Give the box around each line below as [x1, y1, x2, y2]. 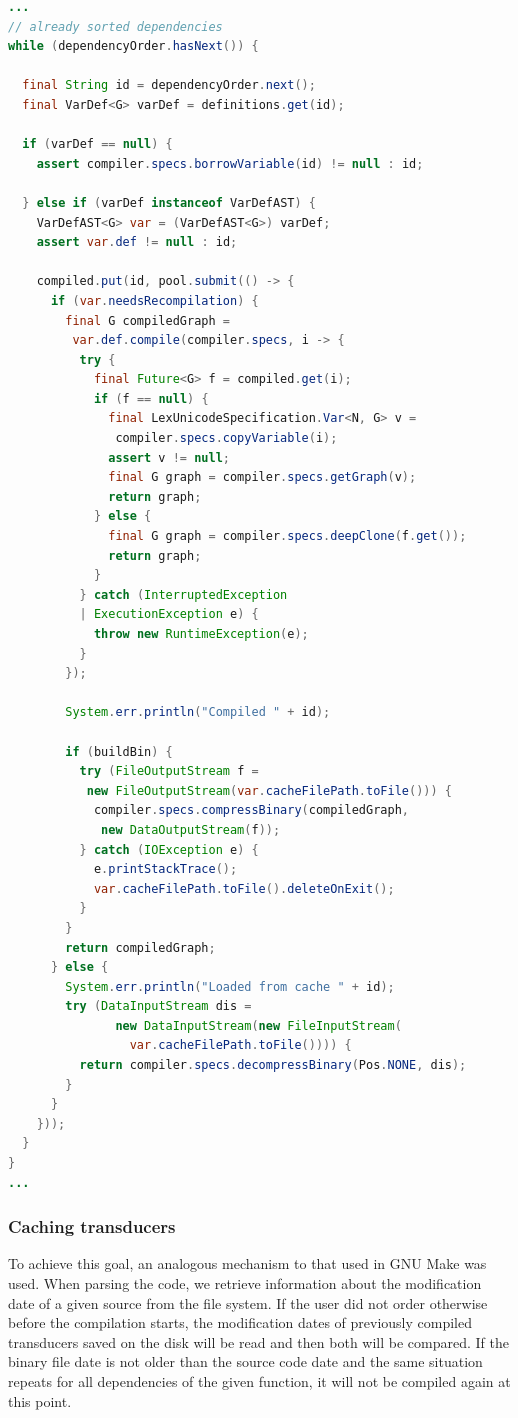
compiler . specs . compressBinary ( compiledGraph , [93, 803, 409, 818]
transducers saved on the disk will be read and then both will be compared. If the [8, 1331, 509, 1352]
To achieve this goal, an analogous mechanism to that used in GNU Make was [8, 1253, 487, 1274]
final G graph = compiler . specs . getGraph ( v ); [108, 470, 417, 485]
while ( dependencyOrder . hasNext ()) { [8, 39, 259, 54]
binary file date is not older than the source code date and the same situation [8, 1351, 483, 1372]
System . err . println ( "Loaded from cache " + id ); [65, 979, 395, 994]
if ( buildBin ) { [65, 744, 173, 759]
